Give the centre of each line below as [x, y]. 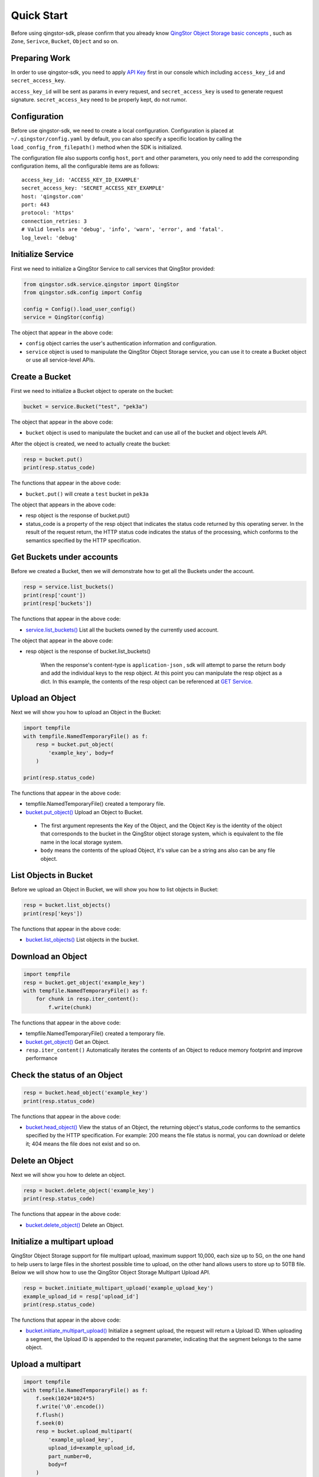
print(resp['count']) [55, 595]
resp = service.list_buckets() [69, 587]
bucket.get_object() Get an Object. [68, 1042]
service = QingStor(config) [64, 317]
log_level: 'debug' [50, 238]
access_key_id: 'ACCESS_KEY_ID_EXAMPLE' [81, 180]
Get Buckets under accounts [64, 557]
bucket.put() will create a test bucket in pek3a [87, 494]
